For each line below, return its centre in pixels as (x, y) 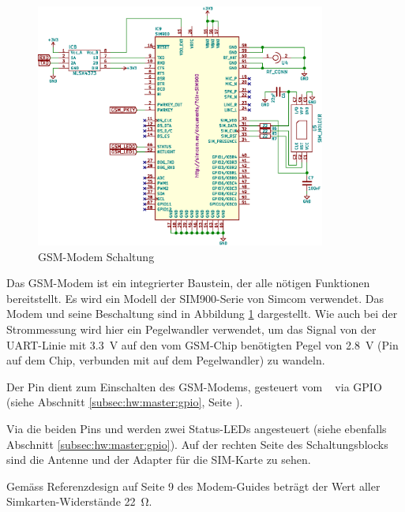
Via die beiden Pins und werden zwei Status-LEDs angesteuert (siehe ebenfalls (197, 428)
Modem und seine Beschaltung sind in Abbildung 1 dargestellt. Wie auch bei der (202, 314)
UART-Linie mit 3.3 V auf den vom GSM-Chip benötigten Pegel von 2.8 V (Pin (202, 344)
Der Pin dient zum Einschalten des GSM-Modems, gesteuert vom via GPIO (194, 386)
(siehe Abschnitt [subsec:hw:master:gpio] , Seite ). (125, 402)
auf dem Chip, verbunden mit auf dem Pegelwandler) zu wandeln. (166, 360)
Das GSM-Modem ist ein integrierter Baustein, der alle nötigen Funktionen (188, 283)
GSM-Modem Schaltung (96, 256)
